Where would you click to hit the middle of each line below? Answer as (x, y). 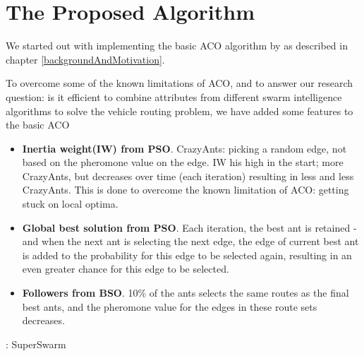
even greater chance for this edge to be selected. (126, 269)
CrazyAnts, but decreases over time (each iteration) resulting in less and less (188, 176)
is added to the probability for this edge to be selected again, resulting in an (187, 255)
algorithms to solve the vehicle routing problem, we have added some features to (180, 111)
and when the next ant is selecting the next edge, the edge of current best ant (190, 241)
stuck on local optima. (70, 204)
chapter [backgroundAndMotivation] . (85, 59)
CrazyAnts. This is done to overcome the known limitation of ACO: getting (186, 190)
